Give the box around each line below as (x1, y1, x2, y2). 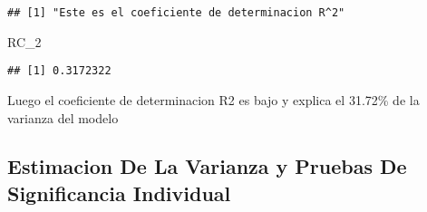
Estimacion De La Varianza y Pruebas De (7, 152, 407, 180)
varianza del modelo (7, 108, 119, 127)
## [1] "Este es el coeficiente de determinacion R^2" (7, 6, 345, 19)
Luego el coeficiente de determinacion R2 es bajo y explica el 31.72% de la (7, 90, 420, 109)
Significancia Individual (7, 178, 231, 207)
